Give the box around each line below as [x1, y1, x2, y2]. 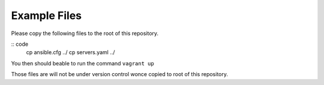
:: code [11, 40, 29, 48]
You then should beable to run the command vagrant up [11, 59, 154, 67]
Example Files [11, 9, 82, 22]
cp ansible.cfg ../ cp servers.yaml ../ [26, 49, 115, 56]
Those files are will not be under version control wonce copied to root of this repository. [11, 71, 228, 78]
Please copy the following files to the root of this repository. [11, 30, 159, 37]
